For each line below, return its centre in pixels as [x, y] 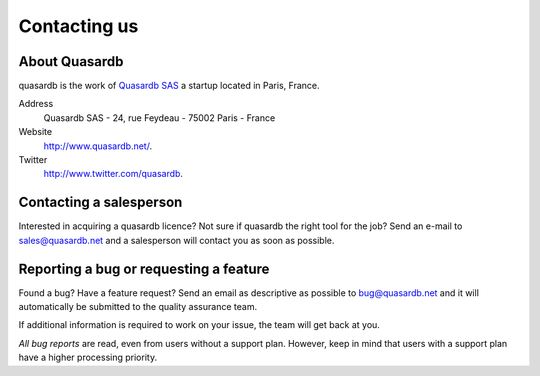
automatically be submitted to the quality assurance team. [138, 306]
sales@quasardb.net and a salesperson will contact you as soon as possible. [176, 240]
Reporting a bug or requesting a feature [144, 268]
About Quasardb [71, 61]
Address [36, 104]
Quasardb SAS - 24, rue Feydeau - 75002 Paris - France [159, 117]
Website [35, 132]
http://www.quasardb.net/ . [98, 146]
